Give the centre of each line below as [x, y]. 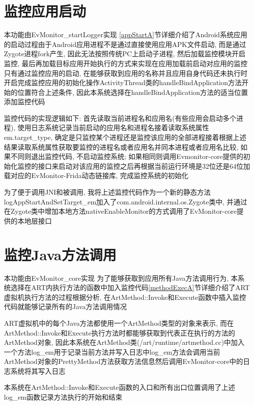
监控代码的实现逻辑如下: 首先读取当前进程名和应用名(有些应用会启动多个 [120, 118]
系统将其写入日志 [38, 371]
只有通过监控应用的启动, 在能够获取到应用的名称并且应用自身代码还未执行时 [126, 73]
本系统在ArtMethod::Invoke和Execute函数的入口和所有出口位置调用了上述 [120, 387]
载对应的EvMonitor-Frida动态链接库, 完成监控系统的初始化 [96, 175]
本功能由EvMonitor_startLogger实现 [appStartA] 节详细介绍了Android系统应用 [126, 34]
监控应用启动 [45, 11]
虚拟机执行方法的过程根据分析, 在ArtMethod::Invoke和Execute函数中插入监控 [125, 297]
